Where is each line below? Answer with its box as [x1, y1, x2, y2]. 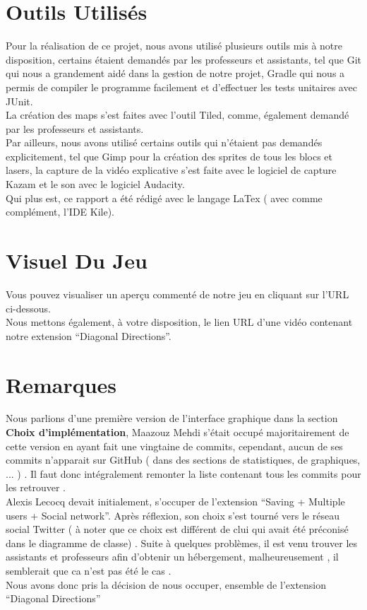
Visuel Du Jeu [6, 246, 148, 275]
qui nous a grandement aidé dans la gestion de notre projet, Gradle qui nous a [6, 66, 345, 81]
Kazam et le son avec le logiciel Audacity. [6, 177, 185, 192]
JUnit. [6, 93, 33, 108]
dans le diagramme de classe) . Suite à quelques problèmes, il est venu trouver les [6, 535, 358, 550]
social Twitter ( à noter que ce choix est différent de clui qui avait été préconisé [6, 522, 349, 536]
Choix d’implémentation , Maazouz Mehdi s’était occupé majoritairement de [6, 425, 349, 440]
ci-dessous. [6, 300, 51, 315]
